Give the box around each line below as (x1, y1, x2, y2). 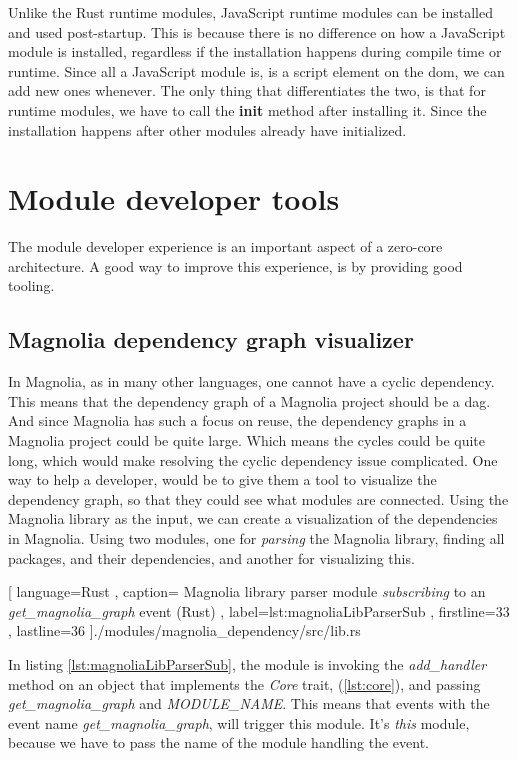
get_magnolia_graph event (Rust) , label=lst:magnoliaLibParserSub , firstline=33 (8, 600, 510, 621)
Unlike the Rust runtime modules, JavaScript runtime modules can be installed (8, 2, 493, 22)
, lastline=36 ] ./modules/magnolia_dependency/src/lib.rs (8, 620, 361, 641)
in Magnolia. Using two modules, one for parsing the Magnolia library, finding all (8, 528, 505, 549)
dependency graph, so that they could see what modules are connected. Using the (8, 488, 509, 509)
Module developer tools (8, 178, 340, 219)
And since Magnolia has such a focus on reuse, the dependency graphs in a (8, 410, 467, 431)
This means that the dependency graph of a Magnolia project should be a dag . (8, 390, 491, 411)
